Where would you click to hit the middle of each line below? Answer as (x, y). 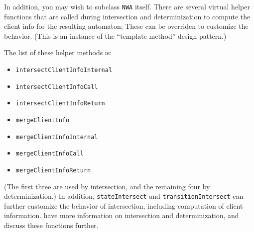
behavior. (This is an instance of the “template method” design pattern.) (115, 36)
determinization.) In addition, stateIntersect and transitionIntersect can (124, 196)
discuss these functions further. (51, 225)
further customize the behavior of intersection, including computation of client (124, 205)
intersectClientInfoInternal (64, 70)
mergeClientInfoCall (50, 154)
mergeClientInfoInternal (57, 137)
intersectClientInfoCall (57, 87)
